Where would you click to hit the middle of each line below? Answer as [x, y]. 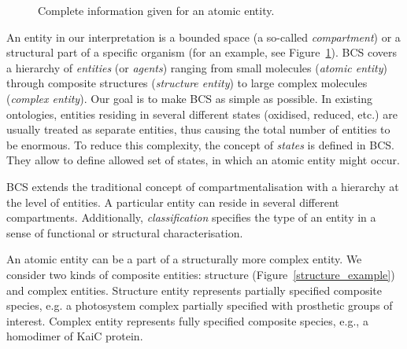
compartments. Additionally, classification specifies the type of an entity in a [191, 217]
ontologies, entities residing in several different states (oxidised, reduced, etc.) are [202, 114]
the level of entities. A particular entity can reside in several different [173, 202]
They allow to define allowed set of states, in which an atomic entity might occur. [203, 160]
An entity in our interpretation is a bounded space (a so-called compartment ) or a [203, 37]
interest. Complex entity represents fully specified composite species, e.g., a [187, 320]
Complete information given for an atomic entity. [156, 10]
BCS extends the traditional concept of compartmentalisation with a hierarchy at [203, 186]
